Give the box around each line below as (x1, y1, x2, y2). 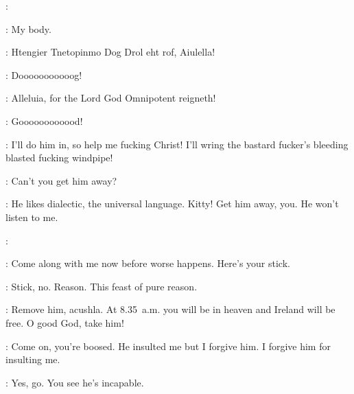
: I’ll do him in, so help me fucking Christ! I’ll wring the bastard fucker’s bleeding (5, 137, 349, 151)
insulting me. (5, 352, 60, 367)
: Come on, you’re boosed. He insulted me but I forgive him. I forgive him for (5, 338, 331, 353)
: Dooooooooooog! (5, 67, 82, 82)
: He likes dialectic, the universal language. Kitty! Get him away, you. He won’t (5, 196, 339, 211)
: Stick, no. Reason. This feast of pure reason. (5, 279, 198, 293)
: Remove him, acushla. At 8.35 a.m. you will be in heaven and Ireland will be (5, 302, 335, 316)
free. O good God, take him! (5, 315, 124, 329)
